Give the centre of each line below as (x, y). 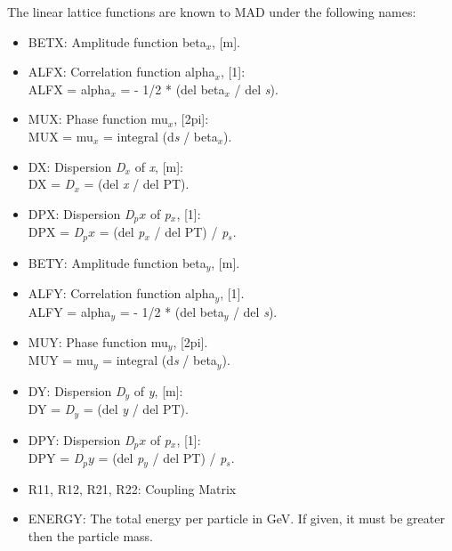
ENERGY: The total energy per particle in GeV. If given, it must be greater (236, 519)
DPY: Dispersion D (81, 439)
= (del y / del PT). (136, 409)
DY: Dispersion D (77, 390)
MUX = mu (61, 136)
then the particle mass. (90, 535)
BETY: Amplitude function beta (117, 262)
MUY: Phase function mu (98, 342)
